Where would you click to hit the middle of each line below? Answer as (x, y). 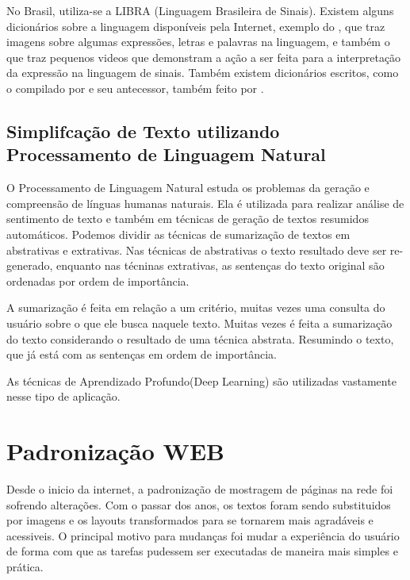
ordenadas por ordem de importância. (98, 280)
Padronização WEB (115, 451)
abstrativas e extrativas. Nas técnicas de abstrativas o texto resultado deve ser (197, 250)
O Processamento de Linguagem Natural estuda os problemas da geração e (188, 188)
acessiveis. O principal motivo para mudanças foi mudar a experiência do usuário (203, 535)
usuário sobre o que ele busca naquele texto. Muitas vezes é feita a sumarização (199, 323)
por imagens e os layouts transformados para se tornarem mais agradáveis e (190, 520)
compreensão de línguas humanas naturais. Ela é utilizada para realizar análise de (205, 203)
